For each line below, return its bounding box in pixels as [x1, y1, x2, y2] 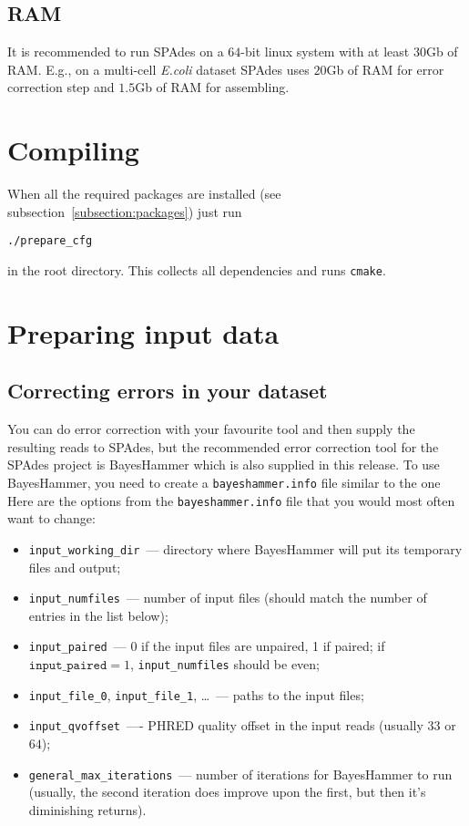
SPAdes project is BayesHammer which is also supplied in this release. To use [7, 455, 440, 474]
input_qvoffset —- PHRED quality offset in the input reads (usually [28, 716, 423, 735]
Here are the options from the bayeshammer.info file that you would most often [7, 490, 455, 510]
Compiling [7, 131, 139, 169]
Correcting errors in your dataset [7, 377, 328, 405]
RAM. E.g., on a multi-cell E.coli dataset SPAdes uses [7, 59, 310, 78]
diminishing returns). [28, 800, 147, 819]
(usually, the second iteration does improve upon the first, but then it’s [28, 782, 426, 801]
